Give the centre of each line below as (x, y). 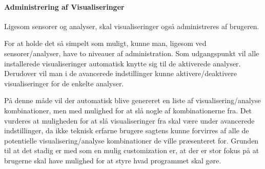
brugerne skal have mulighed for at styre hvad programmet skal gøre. (113, 160)
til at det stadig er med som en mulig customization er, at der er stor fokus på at (132, 150)
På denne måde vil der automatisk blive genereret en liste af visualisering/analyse (132, 100)
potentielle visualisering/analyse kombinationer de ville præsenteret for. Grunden (131, 140)
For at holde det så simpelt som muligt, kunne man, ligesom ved (105, 43)
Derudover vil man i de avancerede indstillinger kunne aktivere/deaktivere (120, 73)
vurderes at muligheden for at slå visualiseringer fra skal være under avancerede (129, 120)
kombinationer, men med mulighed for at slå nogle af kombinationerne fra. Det (128, 110)
